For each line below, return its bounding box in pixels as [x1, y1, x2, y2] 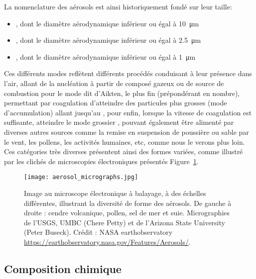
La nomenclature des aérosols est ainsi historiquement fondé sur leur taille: [4, 1, 232, 11]
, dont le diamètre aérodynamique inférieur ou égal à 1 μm [15, 51, 196, 62]
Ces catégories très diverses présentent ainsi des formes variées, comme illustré [4, 146, 243, 157]
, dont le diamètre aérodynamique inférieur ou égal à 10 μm [15, 18, 199, 28]
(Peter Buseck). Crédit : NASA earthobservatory [24, 227, 173, 237]
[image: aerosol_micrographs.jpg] [24, 174, 138, 181]
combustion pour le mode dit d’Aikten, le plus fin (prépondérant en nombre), [4, 88, 240, 98]
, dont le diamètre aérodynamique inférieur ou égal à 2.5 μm [15, 35, 201, 45]
